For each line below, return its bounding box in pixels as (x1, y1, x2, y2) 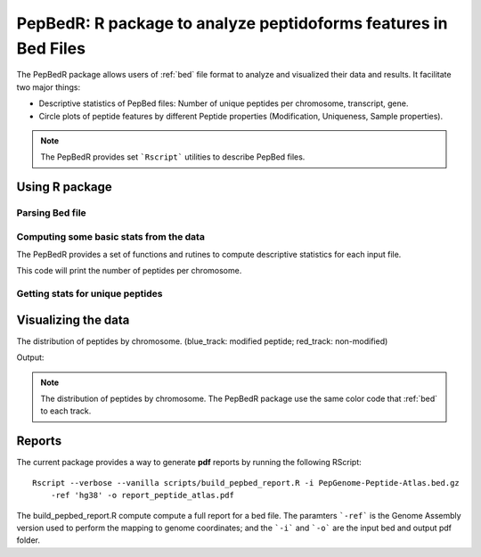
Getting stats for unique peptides (16, 288, 163, 300)
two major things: (16, 81, 80, 93)
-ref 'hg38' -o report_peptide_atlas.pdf (50, 490, 235, 501)
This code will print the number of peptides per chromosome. (16, 266, 242, 276)
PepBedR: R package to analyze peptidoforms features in (16, 13, 448, 33)
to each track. (40, 405, 92, 416)
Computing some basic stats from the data (16, 230, 205, 242)
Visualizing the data (16, 312, 130, 327)
